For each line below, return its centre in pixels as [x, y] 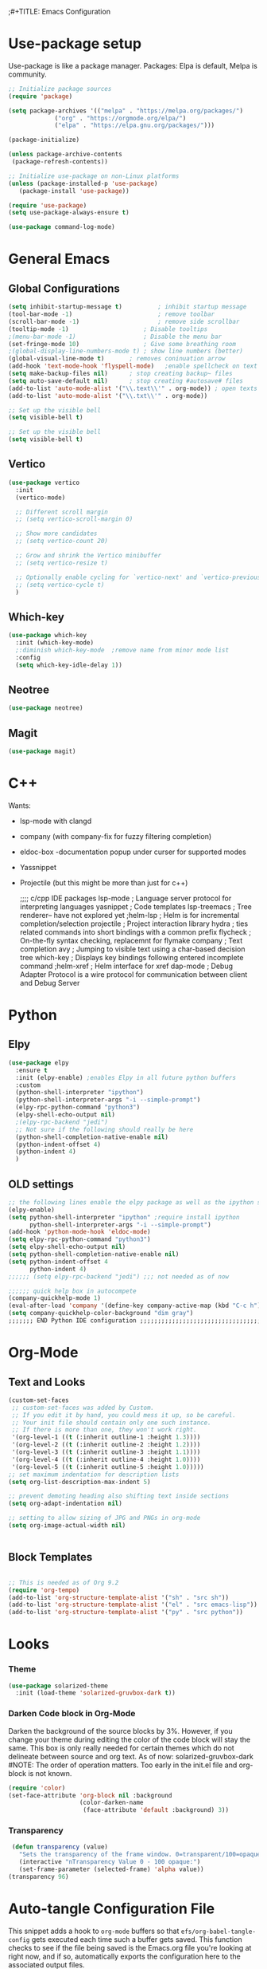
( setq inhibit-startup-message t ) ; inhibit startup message [128, 307]
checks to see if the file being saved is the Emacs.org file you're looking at [130, 1947]
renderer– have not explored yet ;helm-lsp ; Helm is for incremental [130, 915]
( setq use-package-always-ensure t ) [69, 213]
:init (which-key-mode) [54, 643]
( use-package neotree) [46, 708]
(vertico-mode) [41, 498]
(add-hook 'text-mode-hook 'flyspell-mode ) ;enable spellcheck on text [133, 366]
